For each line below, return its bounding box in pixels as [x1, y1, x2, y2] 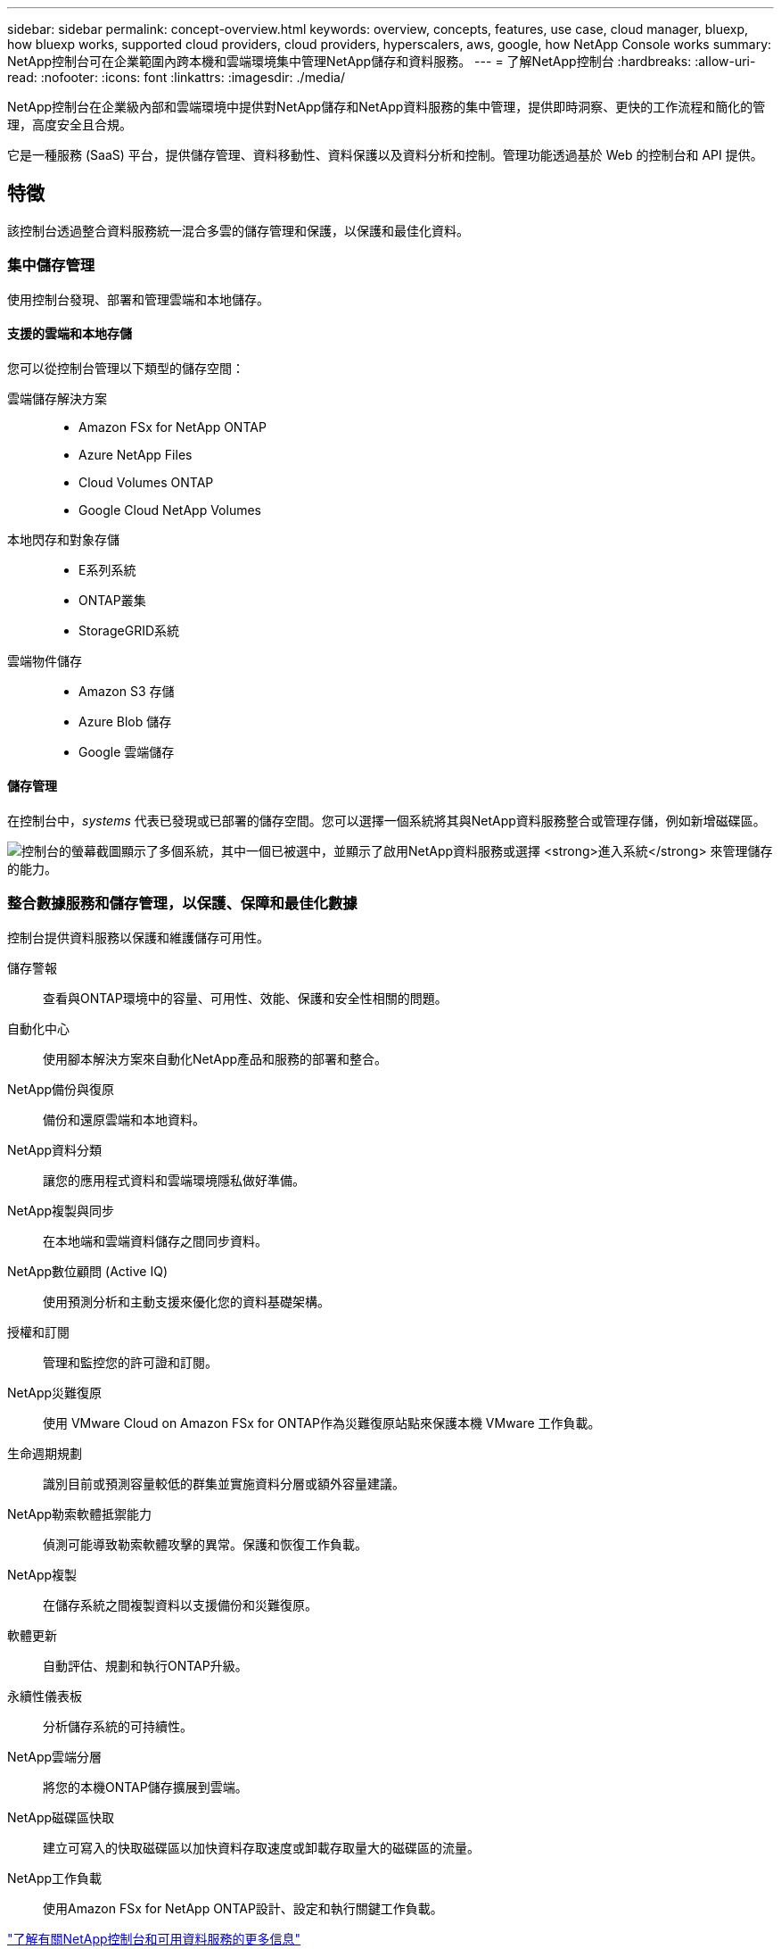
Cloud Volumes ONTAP [78, 474, 214, 490]
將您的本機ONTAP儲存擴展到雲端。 [43, 1779, 248, 1795]
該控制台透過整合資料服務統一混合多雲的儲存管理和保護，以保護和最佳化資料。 [7, 222, 469, 238]
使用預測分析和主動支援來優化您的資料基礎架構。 [43, 1293, 330, 1309]
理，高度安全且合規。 [7, 117, 132, 132]
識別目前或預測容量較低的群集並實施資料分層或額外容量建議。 [43, 1475, 405, 1491]
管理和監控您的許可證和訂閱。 [43, 1354, 218, 1370]
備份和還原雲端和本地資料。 [43, 1111, 205, 1127]
